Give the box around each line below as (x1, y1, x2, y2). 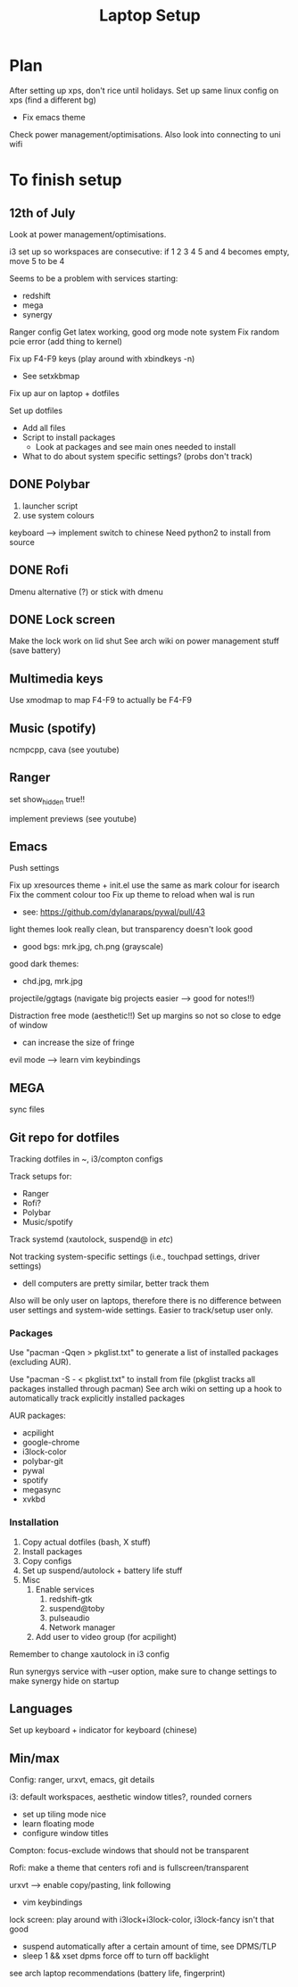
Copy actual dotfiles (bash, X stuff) (21, 1536, 152, 1547)
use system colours (21, 509, 95, 520)
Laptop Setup (99, 5, 201, 26)
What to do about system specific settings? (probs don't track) (21, 451, 252, 461)
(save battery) (9, 645, 62, 656)
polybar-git (21, 1456, 64, 1467)
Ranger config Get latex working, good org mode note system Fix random (9, 327, 279, 337)
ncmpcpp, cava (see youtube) (9, 744, 120, 755)
